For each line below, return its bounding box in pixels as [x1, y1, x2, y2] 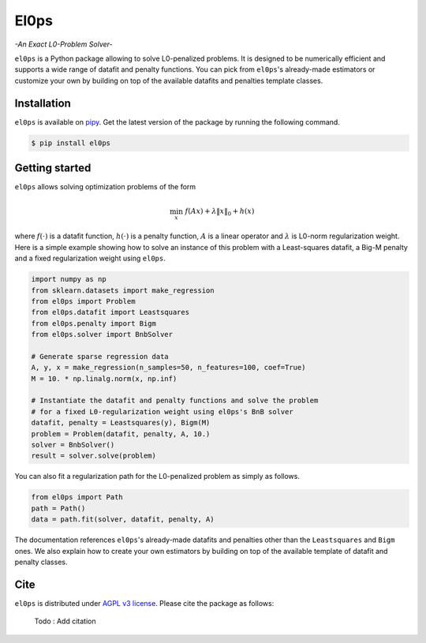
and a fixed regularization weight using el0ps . [14, 253, 166, 264]
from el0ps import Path [31, 493, 124, 502]
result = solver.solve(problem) [31, 451, 157, 461]
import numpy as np [31, 275, 106, 284]
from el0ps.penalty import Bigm [31, 319, 157, 327]
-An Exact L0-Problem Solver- [14, 39, 114, 49]
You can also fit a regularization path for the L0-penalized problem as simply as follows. [14, 472, 300, 481]
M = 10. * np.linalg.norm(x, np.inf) [31, 374, 177, 383]
